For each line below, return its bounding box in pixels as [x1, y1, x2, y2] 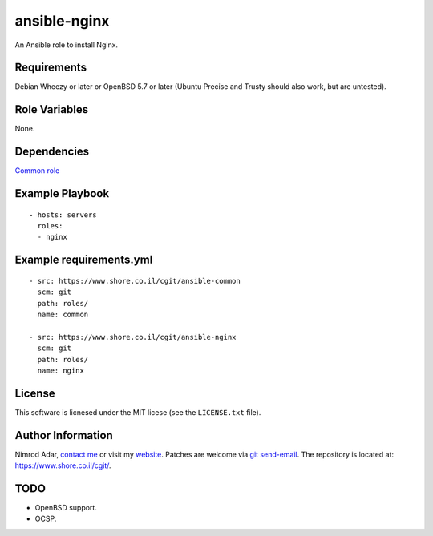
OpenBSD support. [34, 503, 98, 513]
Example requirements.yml [14, 253, 153, 267]
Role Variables [14, 103, 88, 116]
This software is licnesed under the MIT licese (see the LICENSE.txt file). [14, 407, 261, 417]
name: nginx [37, 365, 84, 375]
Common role [14, 166, 60, 175]
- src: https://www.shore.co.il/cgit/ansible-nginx [29, 332, 237, 341]
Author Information [14, 429, 114, 442]
